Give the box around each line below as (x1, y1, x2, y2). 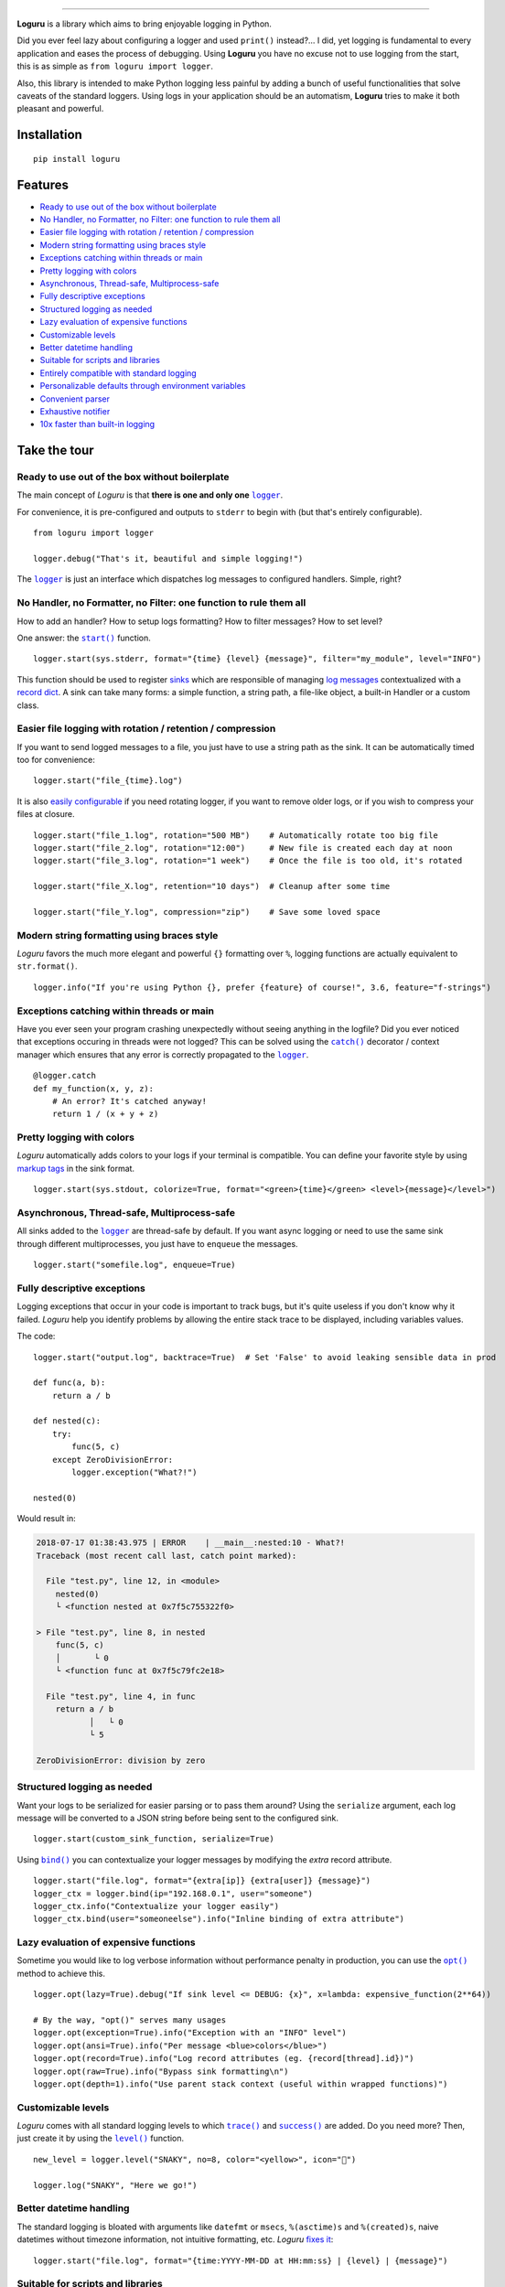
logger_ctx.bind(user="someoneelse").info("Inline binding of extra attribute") (33, 1914, 405, 1925)
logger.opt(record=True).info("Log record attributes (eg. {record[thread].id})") (33, 2054, 414, 2064)
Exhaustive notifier (39, 405, 111, 416)
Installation (16, 127, 82, 143)
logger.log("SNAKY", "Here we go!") (33, 2180, 198, 2190)
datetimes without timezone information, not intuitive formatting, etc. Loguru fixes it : (16, 2234, 334, 2245)
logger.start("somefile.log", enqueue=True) (33, 1260, 237, 1271)
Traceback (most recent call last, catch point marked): (36, 1551, 297, 1561)
